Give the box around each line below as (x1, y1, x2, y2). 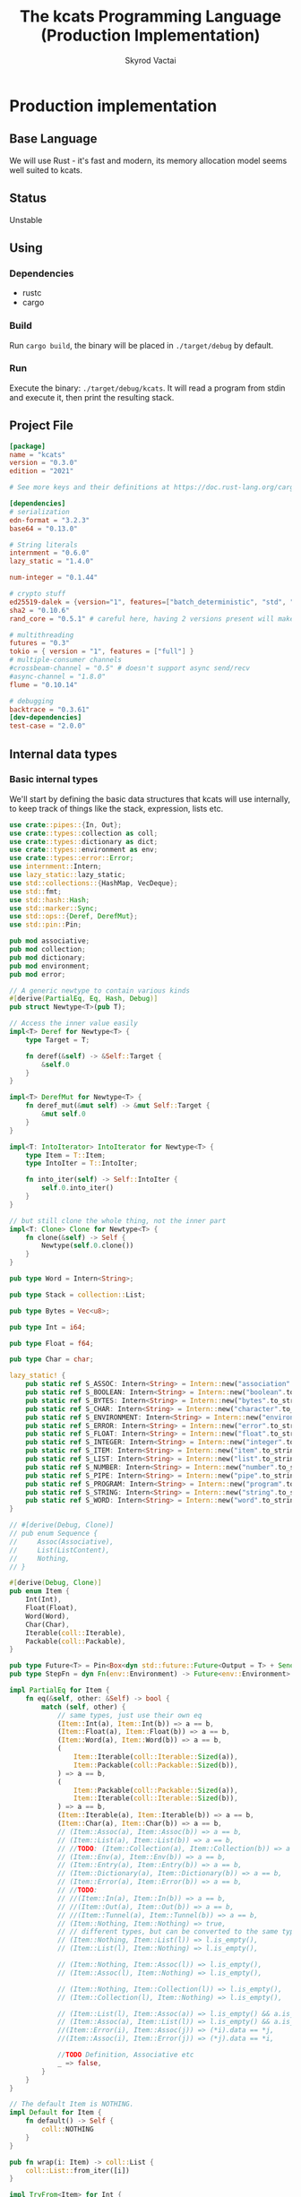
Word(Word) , (25, 1611, 70, 1621)
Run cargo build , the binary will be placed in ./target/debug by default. (9, 340, 274, 350)
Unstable (9, 214, 43, 225)
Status (9, 191, 47, 206)
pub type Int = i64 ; (9, 1323, 87, 1331)
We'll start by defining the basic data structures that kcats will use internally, (9, 793, 291, 804)
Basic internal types (9, 773, 99, 786)
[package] (9, 442, 47, 451)
